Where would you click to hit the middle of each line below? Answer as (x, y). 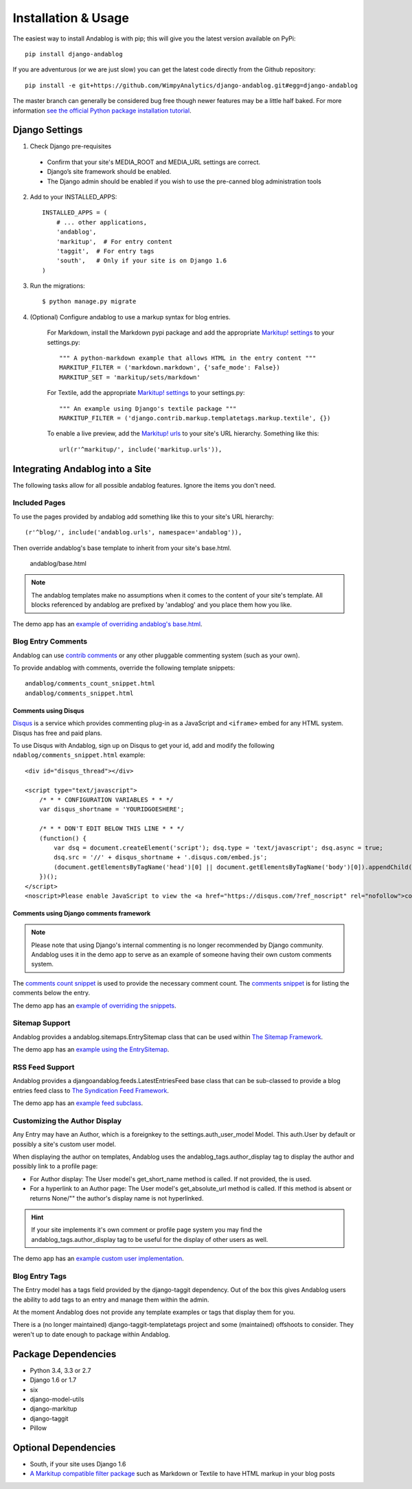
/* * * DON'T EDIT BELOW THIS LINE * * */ (112, 829)
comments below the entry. (51, 993)
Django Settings (48, 130)
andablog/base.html (58, 564)
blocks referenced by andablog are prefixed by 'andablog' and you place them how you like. (161, 605)
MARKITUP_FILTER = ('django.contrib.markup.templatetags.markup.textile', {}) (195, 418)
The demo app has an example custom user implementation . (99, 1259)
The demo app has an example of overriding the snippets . (94, 1005)
